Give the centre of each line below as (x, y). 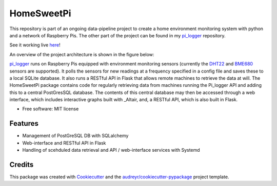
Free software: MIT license (51, 109)
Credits (22, 164)
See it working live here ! (35, 45)
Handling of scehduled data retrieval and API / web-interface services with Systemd (111, 150)
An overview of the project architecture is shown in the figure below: (82, 54)
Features (24, 123)
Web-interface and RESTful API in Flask (64, 143)
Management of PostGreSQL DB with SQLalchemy (75, 136)
